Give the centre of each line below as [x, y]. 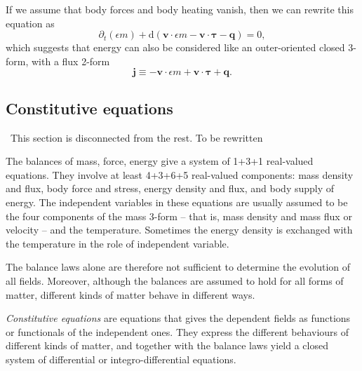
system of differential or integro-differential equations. [121, 359]
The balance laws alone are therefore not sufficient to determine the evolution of [178, 267]
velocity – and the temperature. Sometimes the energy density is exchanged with [179, 230]
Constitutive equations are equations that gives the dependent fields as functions [178, 318]
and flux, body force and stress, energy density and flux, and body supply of [170, 188]
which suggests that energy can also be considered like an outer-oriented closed [175, 47]
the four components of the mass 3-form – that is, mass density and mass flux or [179, 216]
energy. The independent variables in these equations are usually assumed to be [177, 202]
